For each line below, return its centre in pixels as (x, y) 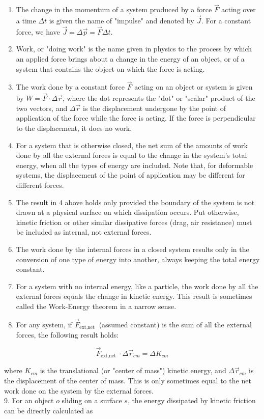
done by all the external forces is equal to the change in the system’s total (131, 155)
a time (26, 21)
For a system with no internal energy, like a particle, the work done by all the (137, 286)
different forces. (40, 185)
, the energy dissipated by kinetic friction (192, 400)
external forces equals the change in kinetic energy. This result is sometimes (134, 296)
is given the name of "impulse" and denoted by (122, 21)
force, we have (38, 31)
